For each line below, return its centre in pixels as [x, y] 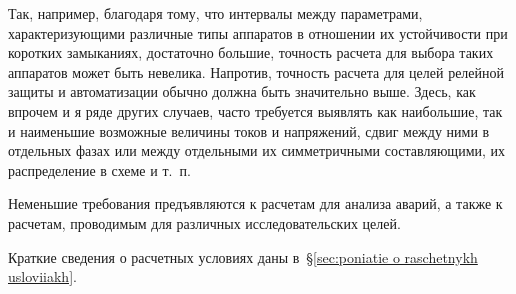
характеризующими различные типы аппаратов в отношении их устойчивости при [258, 32]
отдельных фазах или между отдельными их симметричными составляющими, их [257, 150]
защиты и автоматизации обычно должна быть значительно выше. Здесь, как [242, 91]
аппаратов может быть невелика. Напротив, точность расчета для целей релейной [256, 71]
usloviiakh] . [42, 276]
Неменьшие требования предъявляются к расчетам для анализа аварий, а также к [255, 203]
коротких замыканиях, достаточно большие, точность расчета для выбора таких [251, 52]
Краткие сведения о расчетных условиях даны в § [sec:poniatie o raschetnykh [243, 256]
